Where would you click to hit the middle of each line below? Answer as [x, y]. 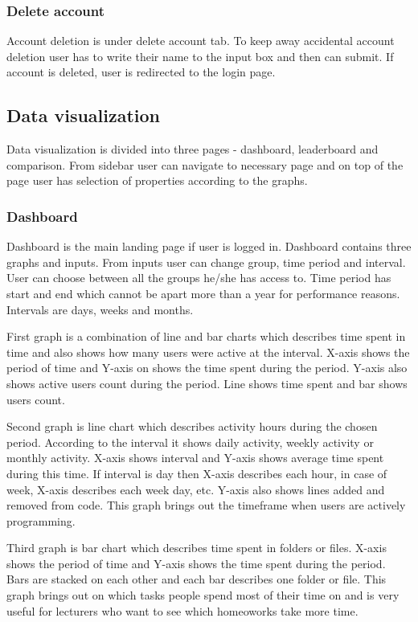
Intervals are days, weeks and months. [100, 309]
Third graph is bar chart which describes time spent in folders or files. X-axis [197, 548]
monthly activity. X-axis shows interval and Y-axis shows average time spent [195, 458]
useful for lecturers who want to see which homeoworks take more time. [182, 610]
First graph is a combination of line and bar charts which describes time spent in [206, 336]
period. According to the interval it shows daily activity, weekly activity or [190, 442]
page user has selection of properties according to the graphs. [157, 180]
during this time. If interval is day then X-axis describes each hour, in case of [197, 473]
